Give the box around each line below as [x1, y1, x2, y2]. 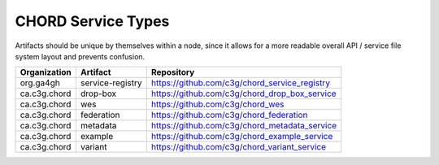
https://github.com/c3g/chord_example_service [150, 131, 333, 142]
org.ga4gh [20, 77, 60, 89]
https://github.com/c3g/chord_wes [150, 98, 285, 110]
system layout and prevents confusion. [15, 51, 146, 61]
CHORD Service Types [15, 12, 170, 30]
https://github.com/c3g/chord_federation [150, 110, 308, 121]
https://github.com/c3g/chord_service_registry [150, 77, 331, 89]
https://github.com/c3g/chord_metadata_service [150, 120, 337, 132]
